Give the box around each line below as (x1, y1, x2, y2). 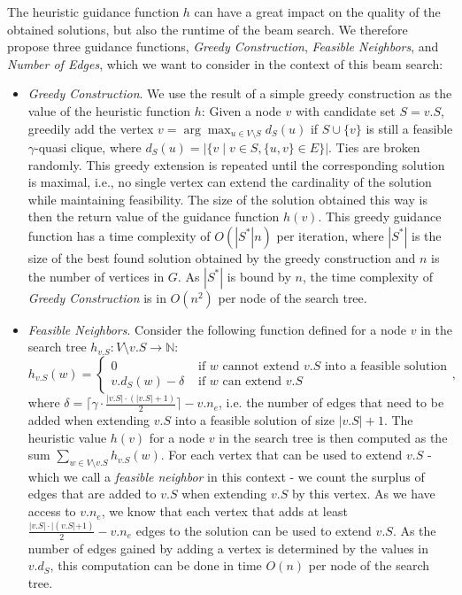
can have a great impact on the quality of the (194, 3, 441, 20)
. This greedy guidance (318, 207, 442, 226)
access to (27, 502, 76, 521)
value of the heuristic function (27, 101, 191, 120)
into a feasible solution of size (174, 410, 335, 429)
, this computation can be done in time (50, 556, 262, 575)
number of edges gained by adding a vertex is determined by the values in (27, 538, 429, 557)
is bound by (227, 267, 291, 285)
